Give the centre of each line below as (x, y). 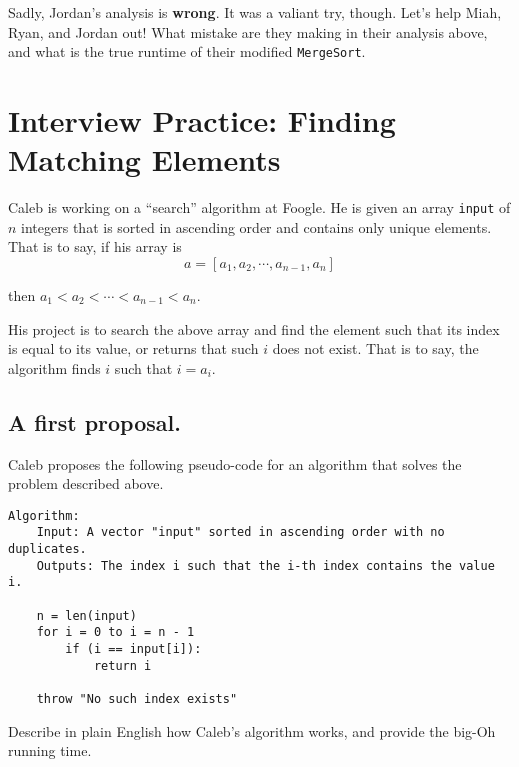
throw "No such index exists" (137, 698)
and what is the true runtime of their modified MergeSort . (187, 51)
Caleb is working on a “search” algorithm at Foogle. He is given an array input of (259, 207)
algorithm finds (54, 367)
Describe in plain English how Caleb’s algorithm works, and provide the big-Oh (252, 730)
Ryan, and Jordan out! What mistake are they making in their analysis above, (248, 31)
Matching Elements (144, 159)
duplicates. (47, 549)
